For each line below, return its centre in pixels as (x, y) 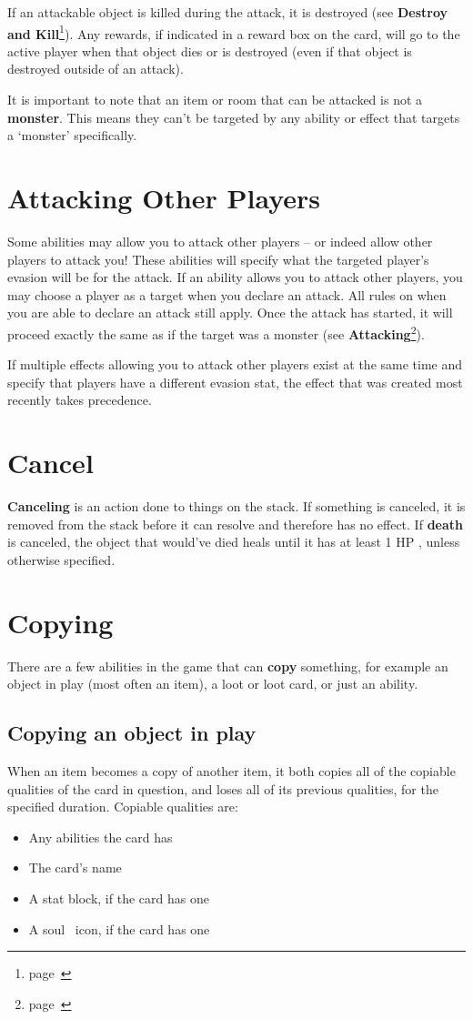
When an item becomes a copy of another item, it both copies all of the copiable (231, 770)
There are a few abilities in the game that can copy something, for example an (228, 666)
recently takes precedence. (80, 400)
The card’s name (75, 868)
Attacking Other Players (164, 197)
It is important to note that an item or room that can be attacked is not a (215, 100)
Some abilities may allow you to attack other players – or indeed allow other (220, 241)
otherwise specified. (61, 559)
